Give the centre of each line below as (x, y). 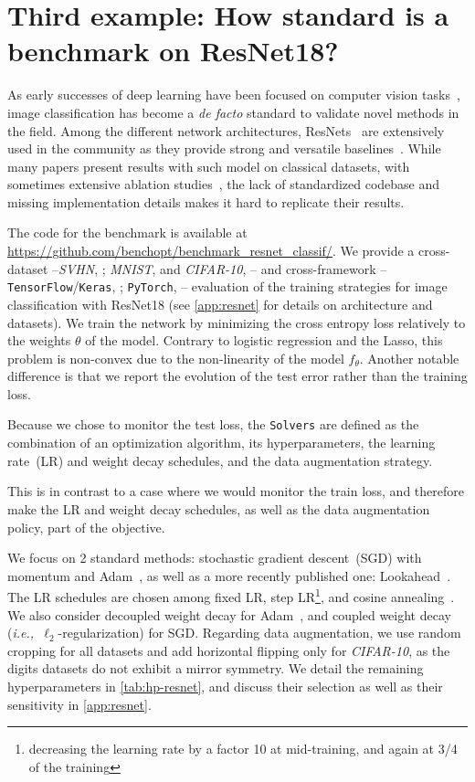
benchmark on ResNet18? (173, 51)
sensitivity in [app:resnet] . (79, 704)
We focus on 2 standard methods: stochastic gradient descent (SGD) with (215, 558)
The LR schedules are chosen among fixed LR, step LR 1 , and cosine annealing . (231, 595)
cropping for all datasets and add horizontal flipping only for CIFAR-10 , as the (229, 650)
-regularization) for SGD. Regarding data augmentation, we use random (259, 633)
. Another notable (409, 358)
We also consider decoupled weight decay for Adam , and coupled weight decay (229, 614)
